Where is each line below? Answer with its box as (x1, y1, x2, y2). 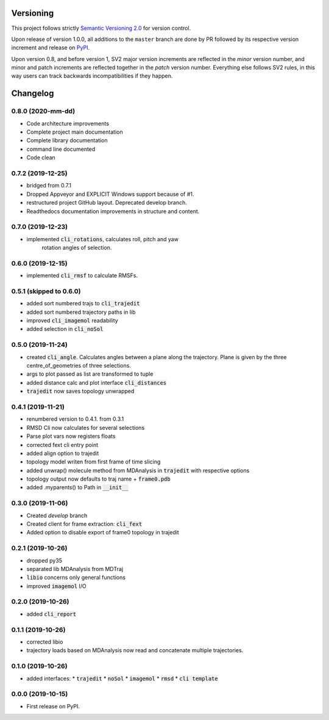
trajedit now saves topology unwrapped (26, 388, 135, 395)
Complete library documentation (26, 137, 108, 144)
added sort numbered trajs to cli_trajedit (26, 300, 140, 307)
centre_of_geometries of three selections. (26, 362, 131, 369)
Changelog (11, 89, 54, 99)
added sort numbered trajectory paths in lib (26, 308, 136, 316)
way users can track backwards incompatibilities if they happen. (11, 72, 173, 79)
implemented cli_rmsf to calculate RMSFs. (26, 272, 138, 279)
